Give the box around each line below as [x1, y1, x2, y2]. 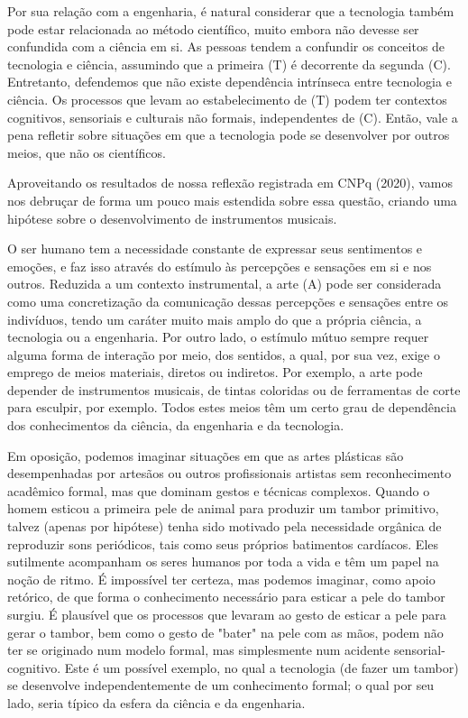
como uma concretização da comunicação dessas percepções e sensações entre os [7, 291, 449, 310]
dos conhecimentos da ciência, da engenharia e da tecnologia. [7, 416, 344, 435]
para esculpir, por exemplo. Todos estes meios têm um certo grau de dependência [7, 398, 456, 417]
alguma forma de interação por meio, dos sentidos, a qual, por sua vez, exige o [7, 345, 440, 364]
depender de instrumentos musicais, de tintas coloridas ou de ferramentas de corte [7, 380, 461, 399]
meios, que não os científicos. [7, 143, 166, 161]
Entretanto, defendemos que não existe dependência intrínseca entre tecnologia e [7, 72, 452, 91]
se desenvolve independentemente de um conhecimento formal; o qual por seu [7, 676, 435, 695]
